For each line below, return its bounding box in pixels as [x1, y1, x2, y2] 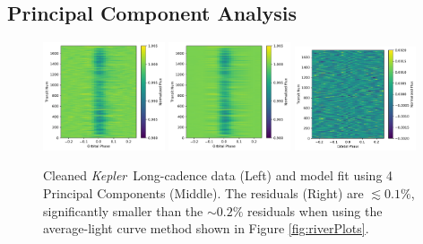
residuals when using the [247, 201, 383, 220]
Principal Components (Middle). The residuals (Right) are [43, 183, 364, 202]
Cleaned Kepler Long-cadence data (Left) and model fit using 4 [43, 166, 393, 185]
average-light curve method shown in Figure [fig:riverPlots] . [43, 219, 369, 238]
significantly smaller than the [43, 201, 203, 220]
